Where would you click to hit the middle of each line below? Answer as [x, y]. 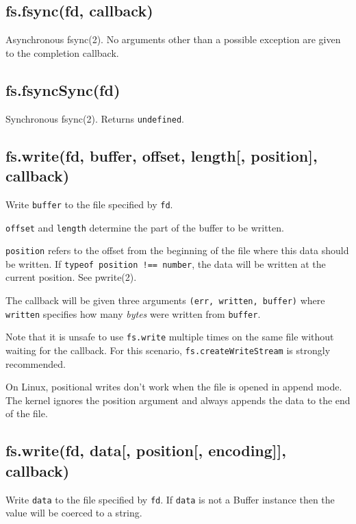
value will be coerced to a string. [74, 513]
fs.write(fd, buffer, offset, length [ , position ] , [162, 155]
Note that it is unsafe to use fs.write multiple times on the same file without [170, 337]
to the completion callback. [62, 52]
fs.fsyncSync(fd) [63, 89]
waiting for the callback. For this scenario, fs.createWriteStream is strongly [168, 350]
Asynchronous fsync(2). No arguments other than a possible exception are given [173, 39]
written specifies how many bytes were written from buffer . [133, 313]
